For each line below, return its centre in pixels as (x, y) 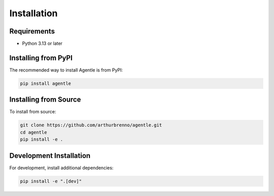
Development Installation (50, 156)
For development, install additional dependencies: (61, 168)
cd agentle (33, 132)
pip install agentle (45, 83)
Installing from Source (45, 100)
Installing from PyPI (41, 58)
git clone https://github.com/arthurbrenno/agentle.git (91, 125)
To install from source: (33, 112)
